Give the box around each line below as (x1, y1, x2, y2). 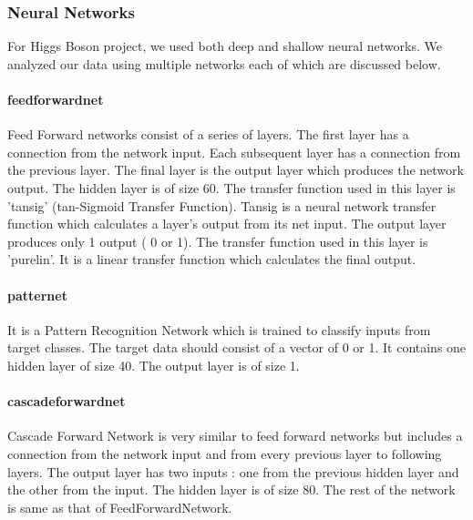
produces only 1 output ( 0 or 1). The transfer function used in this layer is (7, 231, 428, 250)
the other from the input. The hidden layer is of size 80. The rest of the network (7, 480, 456, 499)
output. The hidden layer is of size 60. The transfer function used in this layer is (7, 178, 456, 197)
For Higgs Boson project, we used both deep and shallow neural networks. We (7, 36, 442, 56)
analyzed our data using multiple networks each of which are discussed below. (7, 54, 441, 73)
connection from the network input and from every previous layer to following (7, 444, 442, 463)
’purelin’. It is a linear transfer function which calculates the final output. (7, 250, 416, 269)
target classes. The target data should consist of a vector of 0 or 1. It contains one (7, 338, 467, 357)
